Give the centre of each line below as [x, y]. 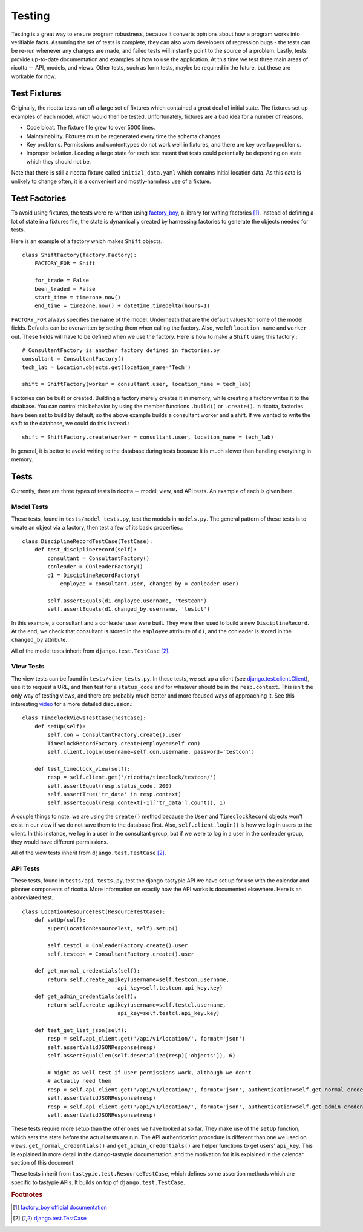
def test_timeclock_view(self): [82, 769]
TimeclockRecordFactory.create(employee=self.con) [124, 743]
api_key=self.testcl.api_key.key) [168, 1013]
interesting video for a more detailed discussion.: [72, 704]
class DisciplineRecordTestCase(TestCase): [87, 541]
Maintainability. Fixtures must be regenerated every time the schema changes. [124, 136]
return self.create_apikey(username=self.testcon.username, [138, 979]
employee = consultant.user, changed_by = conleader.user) [149, 584]
